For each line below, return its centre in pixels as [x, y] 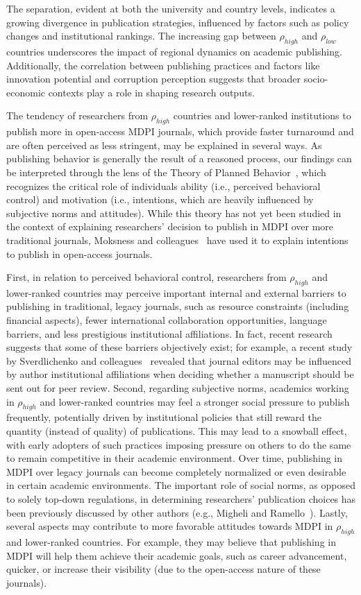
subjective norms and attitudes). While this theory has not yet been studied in [174, 213]
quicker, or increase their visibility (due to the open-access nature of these [163, 569]
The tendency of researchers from [77, 115]
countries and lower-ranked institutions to [262, 115]
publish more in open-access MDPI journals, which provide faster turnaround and [180, 131]
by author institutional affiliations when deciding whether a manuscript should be [180, 374]
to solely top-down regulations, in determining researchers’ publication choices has [181, 499]
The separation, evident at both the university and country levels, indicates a [171, 8]
